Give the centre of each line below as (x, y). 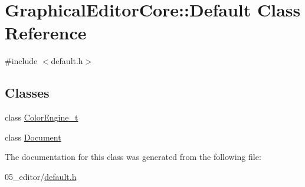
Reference (46, 33)
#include (21, 61)
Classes (27, 93)
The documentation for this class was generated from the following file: (133, 157)
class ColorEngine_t (42, 117)
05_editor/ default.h (41, 176)
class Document (33, 137)
